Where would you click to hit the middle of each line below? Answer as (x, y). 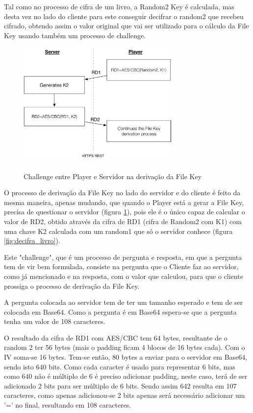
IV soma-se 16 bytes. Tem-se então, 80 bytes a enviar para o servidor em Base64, (126, 357)
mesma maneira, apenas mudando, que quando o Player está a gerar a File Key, (124, 202)
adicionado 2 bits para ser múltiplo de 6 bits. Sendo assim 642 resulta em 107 (120, 385)
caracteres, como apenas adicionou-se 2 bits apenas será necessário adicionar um (125, 395)
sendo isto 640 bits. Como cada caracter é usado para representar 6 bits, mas (120, 366)
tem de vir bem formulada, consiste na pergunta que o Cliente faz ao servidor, (121, 266)
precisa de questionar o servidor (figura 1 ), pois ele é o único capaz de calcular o (125, 212)
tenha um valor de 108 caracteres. (55, 321)
